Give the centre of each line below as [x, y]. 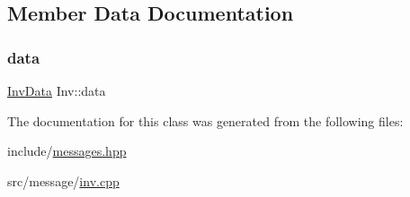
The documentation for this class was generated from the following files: [205, 120]
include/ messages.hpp [67, 151]
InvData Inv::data [57, 90]
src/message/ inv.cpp [63, 180]
